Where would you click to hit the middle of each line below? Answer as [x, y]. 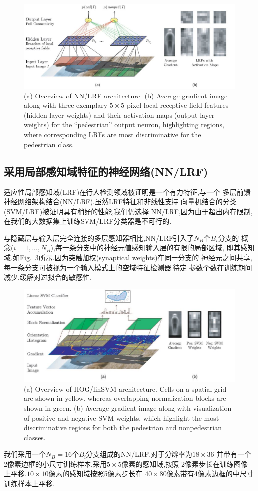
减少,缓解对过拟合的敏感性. [48, 277]
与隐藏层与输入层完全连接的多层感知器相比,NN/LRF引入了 [99, 238]
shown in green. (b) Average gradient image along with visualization [128, 408]
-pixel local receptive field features [176, 105]
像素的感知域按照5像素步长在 [95, 473]
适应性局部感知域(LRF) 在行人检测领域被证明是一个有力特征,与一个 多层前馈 [127, 192]
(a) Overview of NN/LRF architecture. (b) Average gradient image [126, 95]
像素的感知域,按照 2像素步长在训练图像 [185, 463]
